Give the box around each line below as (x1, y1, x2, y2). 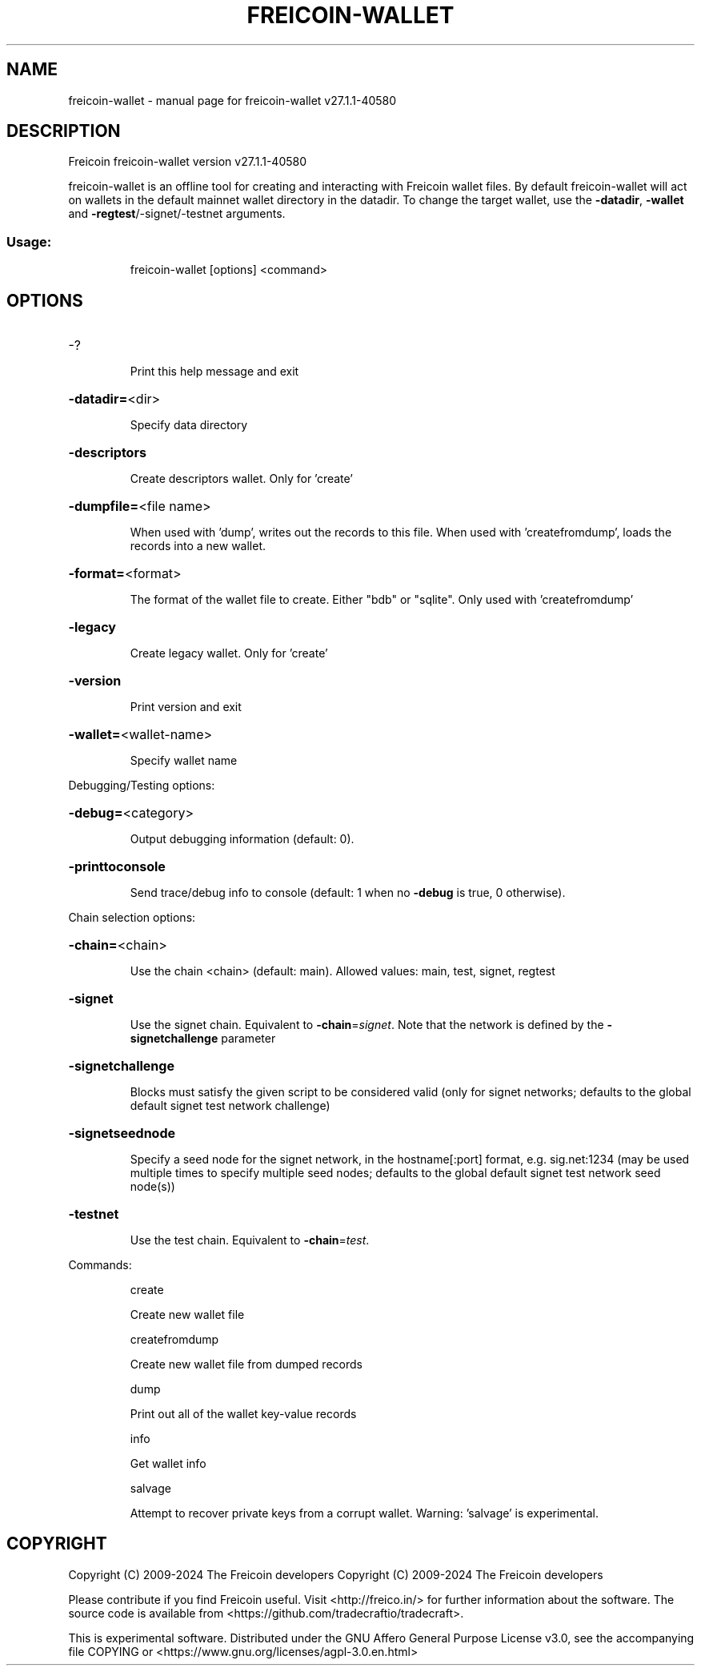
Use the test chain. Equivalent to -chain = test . (130, 1233, 370, 1248)
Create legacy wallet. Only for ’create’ (130, 646, 328, 661)
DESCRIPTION (6, 121, 121, 142)
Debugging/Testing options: (68, 778, 215, 793)
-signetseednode (68, 1125, 176, 1142)
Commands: (68, 1258, 132, 1272)
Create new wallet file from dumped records (130, 1357, 363, 1372)
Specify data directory (130, 418, 248, 432)
